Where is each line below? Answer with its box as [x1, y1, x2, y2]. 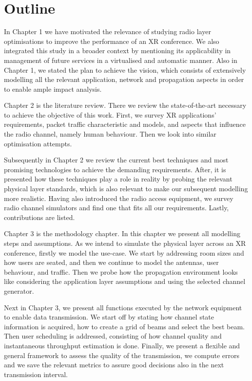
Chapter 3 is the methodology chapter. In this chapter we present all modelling [4, 228, 240, 239]
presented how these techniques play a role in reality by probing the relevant [4, 174, 233, 184]
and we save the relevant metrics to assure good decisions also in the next [4, 360, 224, 370]
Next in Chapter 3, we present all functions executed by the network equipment [4, 302, 242, 312]
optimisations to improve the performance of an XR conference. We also [4, 36, 219, 46]
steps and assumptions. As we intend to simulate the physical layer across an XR [4, 238, 246, 248]
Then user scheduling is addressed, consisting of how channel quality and [4, 331, 222, 341]
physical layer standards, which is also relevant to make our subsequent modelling [4, 183, 248, 194]
